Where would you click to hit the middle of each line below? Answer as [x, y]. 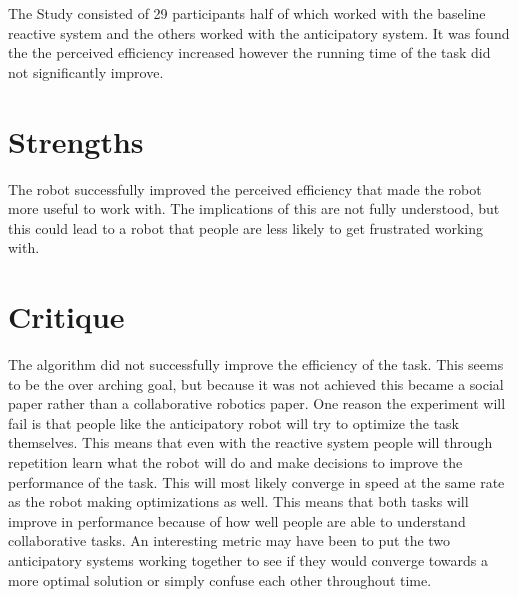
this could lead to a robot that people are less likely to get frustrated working [245, 227]
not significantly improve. [86, 71]
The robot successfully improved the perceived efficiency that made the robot [245, 188]
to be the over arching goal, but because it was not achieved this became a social [256, 383]
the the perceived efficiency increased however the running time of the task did [249, 52]
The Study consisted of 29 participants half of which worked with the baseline [247, 13]
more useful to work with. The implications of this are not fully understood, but [254, 208]
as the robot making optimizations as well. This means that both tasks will [238, 501]
